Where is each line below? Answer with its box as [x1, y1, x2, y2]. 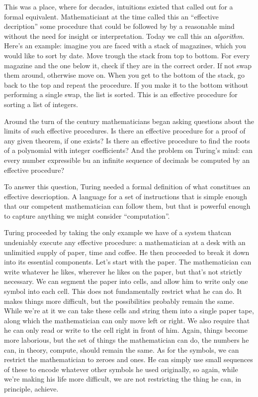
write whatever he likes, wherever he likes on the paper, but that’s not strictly [4, 266, 242, 276]
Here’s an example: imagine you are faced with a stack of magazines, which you [4, 40, 246, 51]
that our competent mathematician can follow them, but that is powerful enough [4, 201, 251, 211]
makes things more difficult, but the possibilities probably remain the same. [4, 295, 235, 306]
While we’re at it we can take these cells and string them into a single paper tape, [4, 305, 254, 316]
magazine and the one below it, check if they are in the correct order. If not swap [4, 60, 252, 70]
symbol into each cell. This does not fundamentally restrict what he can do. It [4, 286, 242, 296]
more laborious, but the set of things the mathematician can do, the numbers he [4, 335, 249, 345]
